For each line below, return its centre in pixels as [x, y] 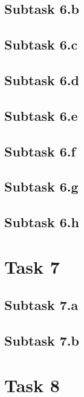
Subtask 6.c [41, 44]
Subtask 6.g [41, 186]
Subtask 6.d [42, 79]
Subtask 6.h [42, 222]
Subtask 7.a [41, 305]
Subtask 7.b [42, 341]
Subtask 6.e [41, 115]
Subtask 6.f [40, 151]
